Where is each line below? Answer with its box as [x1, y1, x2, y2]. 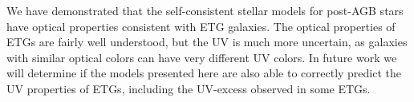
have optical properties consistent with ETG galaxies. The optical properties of [6, 18, 396, 34]
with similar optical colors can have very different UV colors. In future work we [6, 49, 397, 65]
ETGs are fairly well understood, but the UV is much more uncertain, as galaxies [6, 33, 408, 50]
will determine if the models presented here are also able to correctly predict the [6, 65, 402, 81]
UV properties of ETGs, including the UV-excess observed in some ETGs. [6, 80, 371, 96]
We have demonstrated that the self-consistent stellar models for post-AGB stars [6, 2, 404, 18]
